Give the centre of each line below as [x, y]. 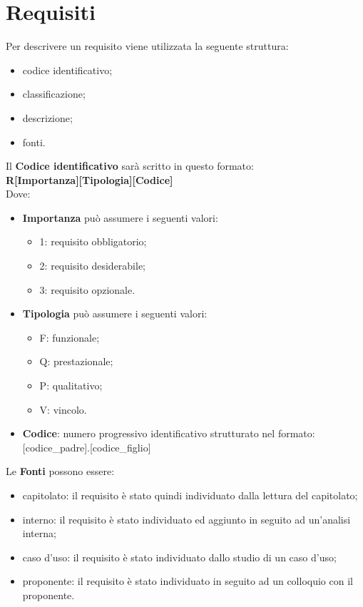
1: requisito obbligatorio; [93, 241]
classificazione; [54, 94]
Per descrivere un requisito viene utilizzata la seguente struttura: [147, 46]
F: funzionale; [70, 337]
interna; [39, 533]
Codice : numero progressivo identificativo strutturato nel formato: [169, 433]
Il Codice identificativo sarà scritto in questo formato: [130, 166]
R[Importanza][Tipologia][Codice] [90, 179]
